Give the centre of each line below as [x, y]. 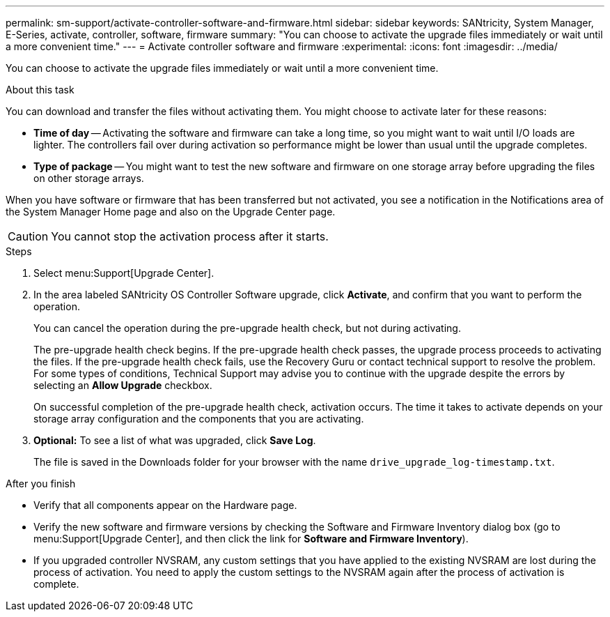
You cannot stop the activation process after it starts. [190, 236]
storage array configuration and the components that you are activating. [199, 419]
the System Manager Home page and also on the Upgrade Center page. [171, 212]
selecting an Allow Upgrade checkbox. [123, 385]
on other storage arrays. [89, 178]
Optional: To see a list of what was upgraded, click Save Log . [175, 440]
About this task [40, 90]
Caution [28, 236]
